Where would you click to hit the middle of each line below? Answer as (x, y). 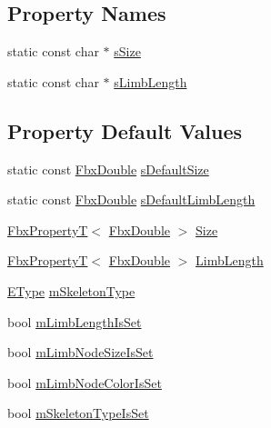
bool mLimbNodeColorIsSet (85, 382)
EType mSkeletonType (71, 290)
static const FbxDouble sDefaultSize (108, 169)
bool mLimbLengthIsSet (75, 321)
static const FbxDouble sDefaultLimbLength (131, 199)
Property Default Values (125, 130)
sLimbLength (151, 81)
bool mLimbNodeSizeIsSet (80, 352)
